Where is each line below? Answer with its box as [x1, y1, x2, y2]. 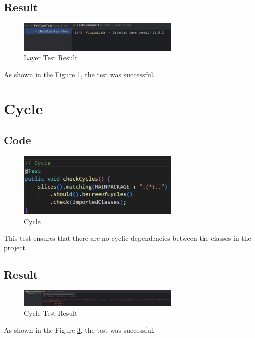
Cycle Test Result [24, 308, 78, 318]
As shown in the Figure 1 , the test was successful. [4, 69, 155, 79]
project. [4, 242, 27, 252]
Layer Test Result [24, 52, 78, 63]
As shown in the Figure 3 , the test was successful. [4, 324, 155, 335]
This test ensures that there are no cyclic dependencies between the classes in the [4, 233, 251, 243]
